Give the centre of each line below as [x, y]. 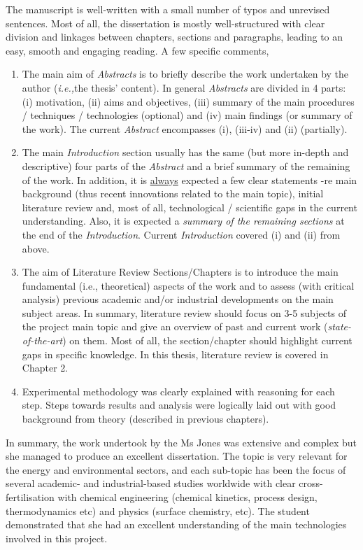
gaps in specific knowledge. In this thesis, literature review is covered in [175, 354]
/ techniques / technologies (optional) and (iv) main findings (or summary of [187, 115]
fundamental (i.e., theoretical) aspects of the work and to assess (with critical [188, 285]
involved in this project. [57, 538]
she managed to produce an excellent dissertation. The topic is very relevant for [177, 456]
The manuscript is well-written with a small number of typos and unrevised [168, 9]
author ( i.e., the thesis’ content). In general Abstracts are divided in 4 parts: [184, 87]
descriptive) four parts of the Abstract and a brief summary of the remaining [186, 165]
